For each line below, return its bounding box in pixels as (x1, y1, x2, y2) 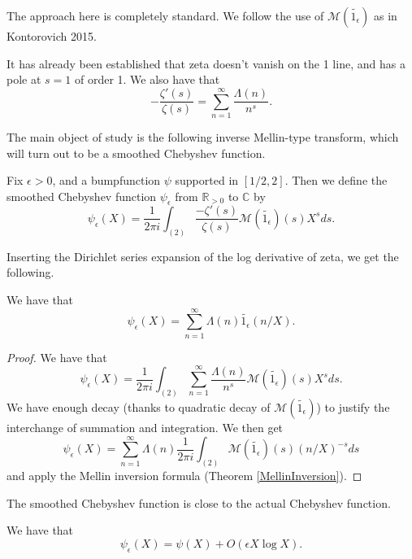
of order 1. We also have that (74, 71, 220, 88)
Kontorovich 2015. (7, 28, 97, 44)
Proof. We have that (7, 348, 107, 365)
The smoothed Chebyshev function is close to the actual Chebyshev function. (7, 494, 391, 511)
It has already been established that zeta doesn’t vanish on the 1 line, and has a (7, 55, 405, 72)
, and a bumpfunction (52, 172, 161, 189)
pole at (7, 71, 41, 88)
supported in (175, 172, 239, 189)
